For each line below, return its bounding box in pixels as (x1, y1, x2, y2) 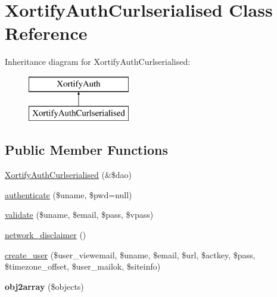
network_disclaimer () (5, 229, 86, 241)
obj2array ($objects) (5, 280, 84, 292)
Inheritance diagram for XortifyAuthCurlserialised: (5, 55, 191, 68)
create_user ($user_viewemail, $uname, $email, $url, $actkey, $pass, (5, 248, 256, 261)
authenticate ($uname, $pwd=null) (5, 188, 132, 201)
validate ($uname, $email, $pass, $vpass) (5, 208, 154, 221)
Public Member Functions (5, 140, 168, 159)
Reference (5, 21, 88, 45)
